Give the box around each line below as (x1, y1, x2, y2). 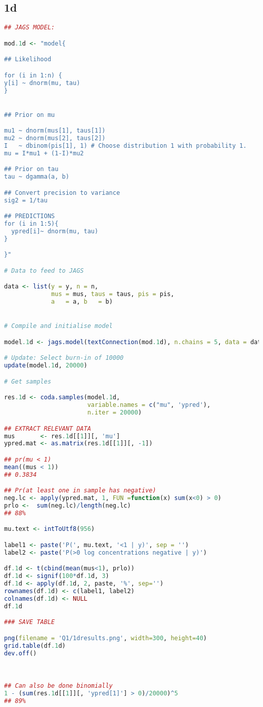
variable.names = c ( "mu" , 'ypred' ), (87, 401, 211, 409)
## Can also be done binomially (4, 682, 113, 690)
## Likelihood (4, 56, 52, 63)
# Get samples (4, 378, 52, 385)
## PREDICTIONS (4, 213, 55, 220)
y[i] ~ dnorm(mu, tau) (4, 79, 80, 87)
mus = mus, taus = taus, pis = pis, (51, 290, 174, 298)
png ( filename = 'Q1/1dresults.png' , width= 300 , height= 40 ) (4, 634, 207, 642)
